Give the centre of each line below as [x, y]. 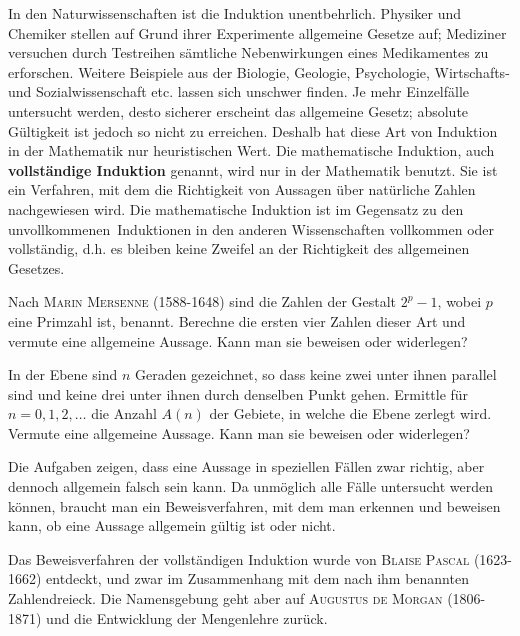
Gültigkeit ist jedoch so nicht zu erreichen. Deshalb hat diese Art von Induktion [253, 130]
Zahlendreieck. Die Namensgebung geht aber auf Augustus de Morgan [225, 598]
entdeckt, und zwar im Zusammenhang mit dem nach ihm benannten [257, 578]
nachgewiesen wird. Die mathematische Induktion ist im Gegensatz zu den [236, 208]
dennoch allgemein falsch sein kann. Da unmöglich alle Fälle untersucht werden [250, 486]
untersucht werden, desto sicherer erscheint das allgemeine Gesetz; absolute [238, 110]
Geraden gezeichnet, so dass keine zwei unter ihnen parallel [315, 374]
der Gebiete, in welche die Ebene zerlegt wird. [350, 413]
